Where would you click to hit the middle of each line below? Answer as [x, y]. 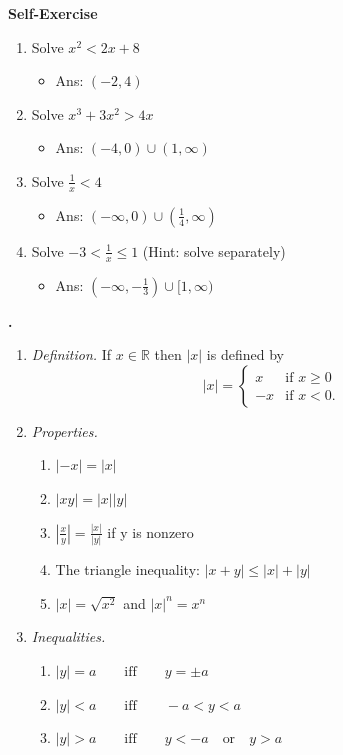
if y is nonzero [150, 531]
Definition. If [71, 354]
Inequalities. [68, 636]
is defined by [245, 354]
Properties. [64, 430]
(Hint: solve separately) [214, 250]
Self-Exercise [53, 13]
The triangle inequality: [127, 569]
